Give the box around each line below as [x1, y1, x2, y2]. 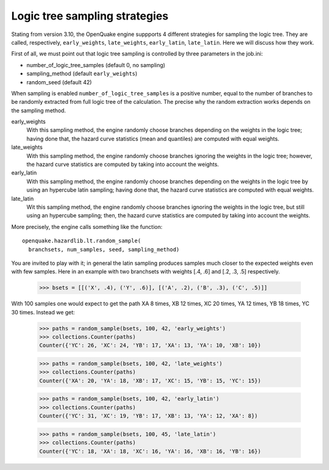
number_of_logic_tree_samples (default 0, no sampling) [26, 61, 166, 68]
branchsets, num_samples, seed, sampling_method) [28, 246, 180, 253]
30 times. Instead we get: [11, 308, 76, 316]
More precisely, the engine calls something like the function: [11, 223, 163, 230]
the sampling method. [11, 107, 66, 114]
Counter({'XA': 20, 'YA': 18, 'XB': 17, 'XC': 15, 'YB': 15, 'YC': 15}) [39, 377, 261, 384]
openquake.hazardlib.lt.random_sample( [22, 237, 141, 244]
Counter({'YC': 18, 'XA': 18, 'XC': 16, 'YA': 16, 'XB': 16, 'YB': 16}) [39, 447, 261, 455]
